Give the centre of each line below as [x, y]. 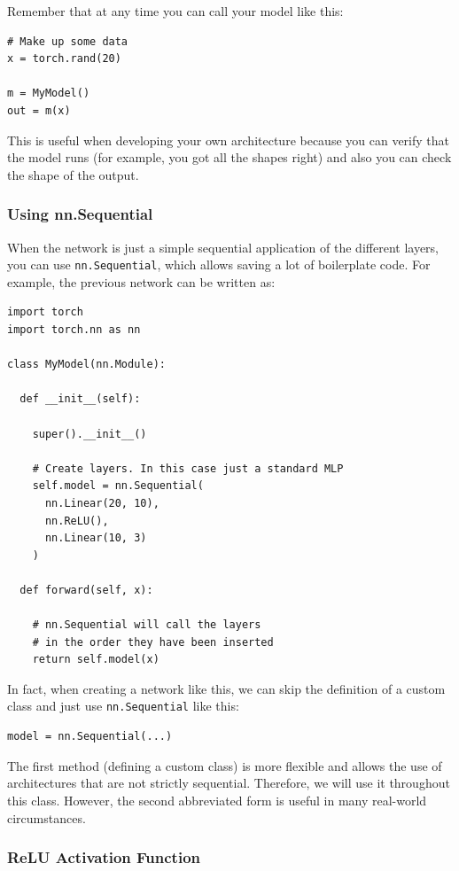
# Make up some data [68, 41]
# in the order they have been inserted [153, 642]
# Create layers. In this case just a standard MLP [188, 468]
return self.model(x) [96, 660]
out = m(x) [39, 110]
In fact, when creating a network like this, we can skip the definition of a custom [226, 688]
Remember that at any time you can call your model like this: [175, 11]
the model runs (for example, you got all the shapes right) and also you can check [229, 157]
